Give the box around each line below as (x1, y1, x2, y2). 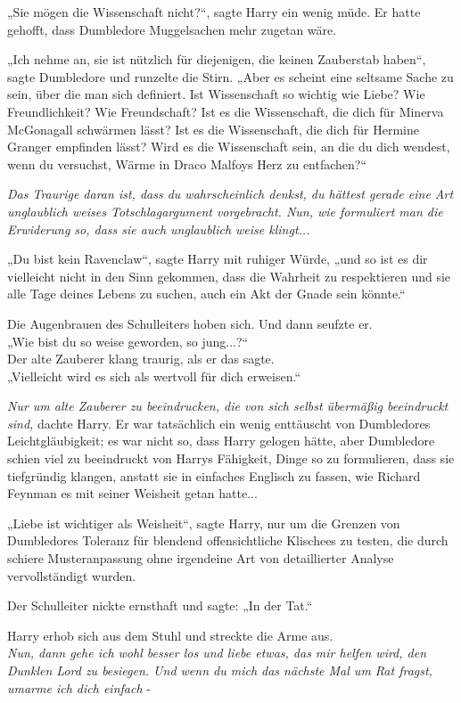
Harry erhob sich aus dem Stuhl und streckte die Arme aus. (7, 625, 333, 644)
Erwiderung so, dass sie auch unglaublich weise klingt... (7, 219, 310, 238)
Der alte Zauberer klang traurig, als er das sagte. (7, 349, 275, 368)
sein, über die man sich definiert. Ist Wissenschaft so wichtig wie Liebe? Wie (7, 85, 425, 103)
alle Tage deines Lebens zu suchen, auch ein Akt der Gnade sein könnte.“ (7, 284, 406, 303)
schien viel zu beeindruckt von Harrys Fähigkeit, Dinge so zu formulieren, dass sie (7, 449, 455, 468)
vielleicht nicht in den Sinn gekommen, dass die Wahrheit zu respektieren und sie (7, 266, 451, 285)
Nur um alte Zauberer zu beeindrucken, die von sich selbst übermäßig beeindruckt (7, 396, 449, 415)
